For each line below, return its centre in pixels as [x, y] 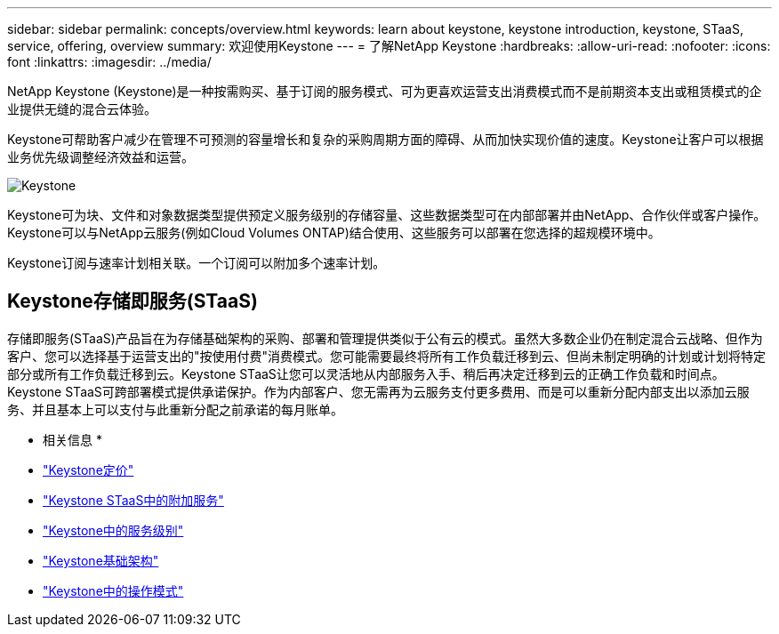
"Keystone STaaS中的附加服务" [133, 500]
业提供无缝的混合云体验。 [82, 109]
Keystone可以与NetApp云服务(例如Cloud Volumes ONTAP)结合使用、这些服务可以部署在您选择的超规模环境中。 [334, 233]
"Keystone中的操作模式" [113, 590]
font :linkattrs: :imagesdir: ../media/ [109, 62]
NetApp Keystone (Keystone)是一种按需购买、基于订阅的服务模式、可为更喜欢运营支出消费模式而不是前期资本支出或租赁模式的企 [385, 91]
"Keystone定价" [88, 469]
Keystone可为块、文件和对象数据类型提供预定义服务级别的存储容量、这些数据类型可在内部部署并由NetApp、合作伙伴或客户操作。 [387, 215]
